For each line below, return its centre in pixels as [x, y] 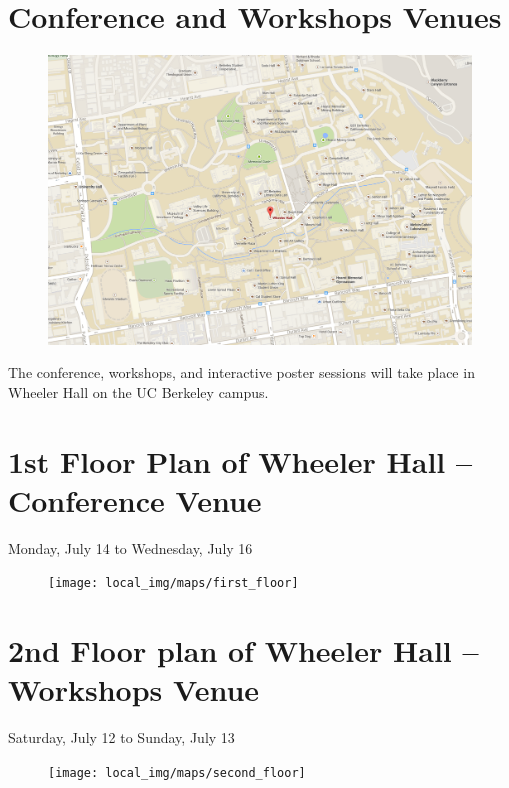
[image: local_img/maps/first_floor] [173, 583]
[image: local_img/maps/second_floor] [177, 772]
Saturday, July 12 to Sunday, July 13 [121, 737]
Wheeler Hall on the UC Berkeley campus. [138, 391]
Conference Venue [135, 499]
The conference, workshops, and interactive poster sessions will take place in [241, 372]
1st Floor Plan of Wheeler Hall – [240, 460]
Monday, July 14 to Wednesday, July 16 [130, 547]
